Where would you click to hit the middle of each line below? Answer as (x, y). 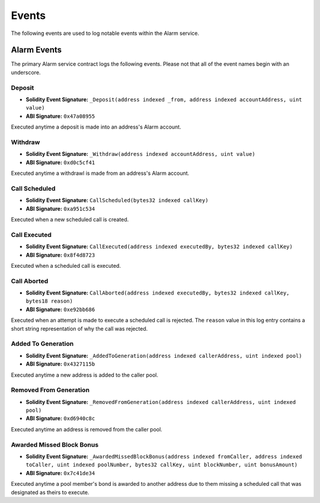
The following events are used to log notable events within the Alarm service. (105, 33)
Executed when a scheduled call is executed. (66, 265)
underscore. (26, 72)
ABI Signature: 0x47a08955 (60, 116)
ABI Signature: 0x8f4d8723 (60, 255)
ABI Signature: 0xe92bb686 (60, 309)
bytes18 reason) (49, 301)
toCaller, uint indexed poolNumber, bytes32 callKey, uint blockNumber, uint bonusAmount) (162, 465)
